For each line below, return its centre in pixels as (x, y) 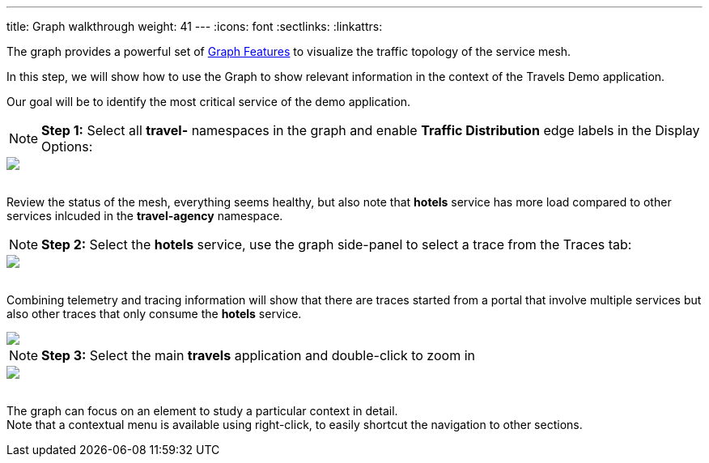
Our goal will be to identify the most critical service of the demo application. (209, 102)
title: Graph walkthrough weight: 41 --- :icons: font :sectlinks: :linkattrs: (195, 26)
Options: (67, 147)
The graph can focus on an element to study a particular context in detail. (202, 411)
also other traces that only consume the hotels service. (154, 314)
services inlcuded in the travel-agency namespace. (145, 216)
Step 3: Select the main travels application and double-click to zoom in (258, 355)
